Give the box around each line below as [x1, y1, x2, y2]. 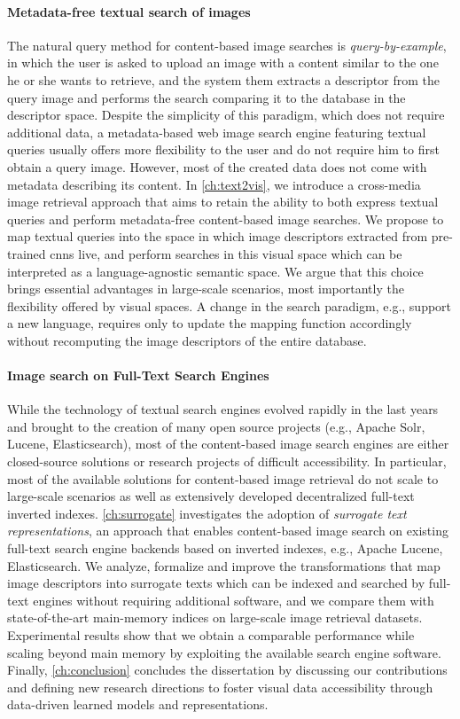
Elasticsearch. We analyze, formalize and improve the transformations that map [7, 556, 441, 574]
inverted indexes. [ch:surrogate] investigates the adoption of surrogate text [7, 504, 407, 522]
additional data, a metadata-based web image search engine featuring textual [7, 122, 426, 141]
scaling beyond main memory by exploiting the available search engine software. [7, 643, 441, 661]
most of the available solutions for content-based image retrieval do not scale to [7, 469, 439, 488]
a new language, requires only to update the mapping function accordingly [7, 314, 412, 332]
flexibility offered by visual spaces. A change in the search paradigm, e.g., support [7, 296, 452, 315]
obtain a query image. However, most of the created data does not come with [7, 157, 427, 176]
